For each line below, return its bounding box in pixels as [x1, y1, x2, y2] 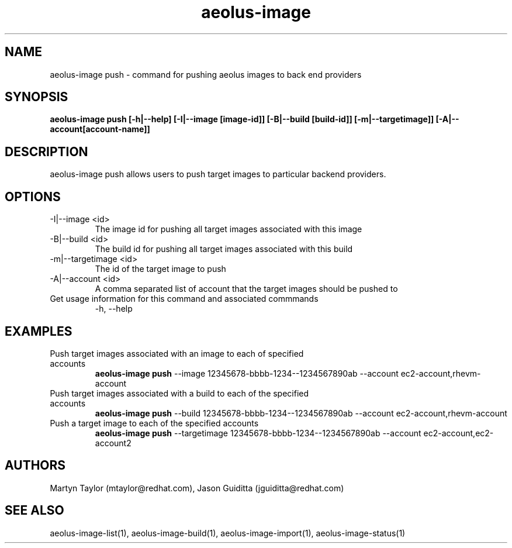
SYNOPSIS [5, 89, 68, 105]
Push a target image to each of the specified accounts [50, 418, 259, 428]
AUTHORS [5, 458, 66, 473]
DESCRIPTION [5, 144, 88, 159]
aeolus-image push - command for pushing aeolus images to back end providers [50, 69, 362, 80]
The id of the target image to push [95, 264, 226, 274]
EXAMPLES [5, 323, 72, 339]
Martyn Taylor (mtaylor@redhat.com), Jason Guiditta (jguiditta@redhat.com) [50, 482, 344, 493]
